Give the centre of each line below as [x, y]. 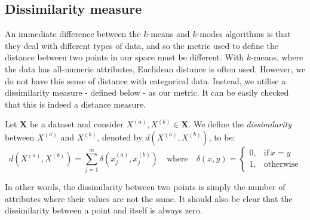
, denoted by [120, 137]
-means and [169, 34]
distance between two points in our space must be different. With [125, 57]
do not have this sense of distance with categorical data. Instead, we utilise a [145, 80]
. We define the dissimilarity [240, 124]
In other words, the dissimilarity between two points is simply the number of [145, 187]
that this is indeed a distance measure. [75, 104]
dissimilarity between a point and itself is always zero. [104, 210]
